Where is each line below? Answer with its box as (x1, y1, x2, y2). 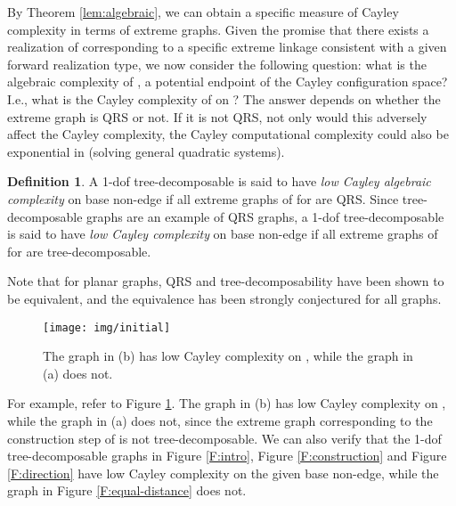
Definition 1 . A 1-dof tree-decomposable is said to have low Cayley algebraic (7, 172, 431, 191)
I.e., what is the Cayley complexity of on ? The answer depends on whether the (7, 89, 441, 108)
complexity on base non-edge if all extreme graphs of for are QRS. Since (7, 189, 399, 208)
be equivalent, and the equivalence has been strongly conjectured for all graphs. (7, 289, 442, 307)
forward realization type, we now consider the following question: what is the (7, 54, 427, 73)
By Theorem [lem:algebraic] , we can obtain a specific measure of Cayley (7, 3, 399, 20)
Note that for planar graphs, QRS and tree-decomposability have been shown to (7, 272, 444, 290)
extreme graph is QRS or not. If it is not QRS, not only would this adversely (7, 107, 427, 126)
